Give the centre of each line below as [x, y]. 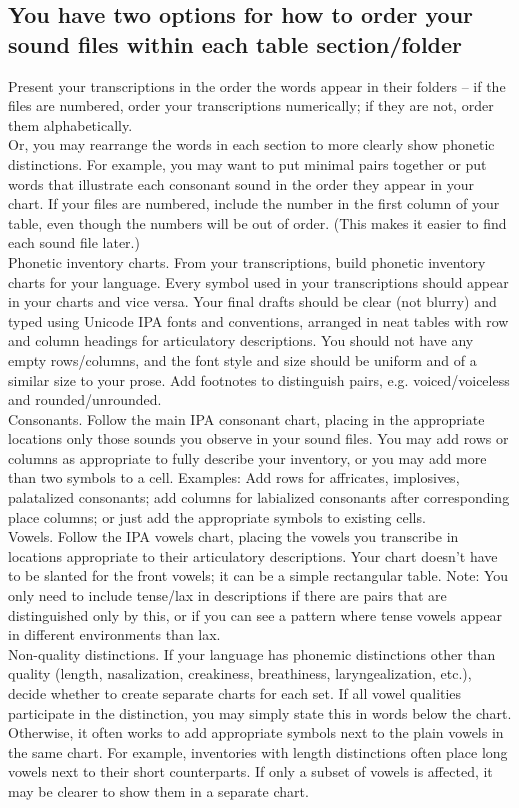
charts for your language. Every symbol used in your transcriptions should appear [258, 281]
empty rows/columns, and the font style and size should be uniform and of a [242, 359]
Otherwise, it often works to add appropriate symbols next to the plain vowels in [256, 732]
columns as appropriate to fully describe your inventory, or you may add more [247, 457]
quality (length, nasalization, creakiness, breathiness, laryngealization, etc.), [240, 673]
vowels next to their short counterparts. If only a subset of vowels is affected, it [250, 771]
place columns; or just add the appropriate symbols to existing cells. [217, 516]
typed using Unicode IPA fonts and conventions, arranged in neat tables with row [258, 320]
